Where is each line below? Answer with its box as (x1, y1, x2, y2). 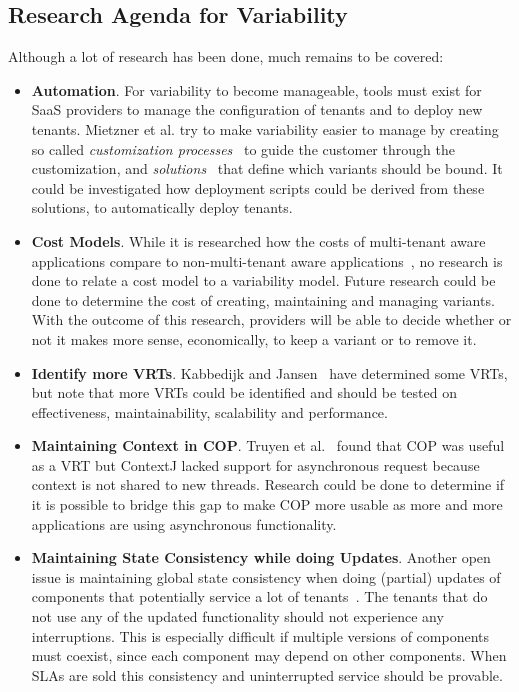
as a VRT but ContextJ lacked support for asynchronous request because (31, 454, 480, 475)
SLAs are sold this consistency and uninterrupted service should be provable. (31, 664, 503, 685)
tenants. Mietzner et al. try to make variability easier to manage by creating (31, 118, 499, 139)
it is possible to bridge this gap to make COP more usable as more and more (31, 494, 503, 515)
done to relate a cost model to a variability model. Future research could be (31, 270, 496, 291)
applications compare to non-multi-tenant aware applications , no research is (31, 250, 503, 271)
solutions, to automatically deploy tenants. (31, 197, 293, 218)
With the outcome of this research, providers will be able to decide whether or (31, 309, 512, 330)
